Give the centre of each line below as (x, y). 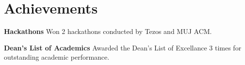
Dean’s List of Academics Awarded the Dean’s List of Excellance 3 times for (123, 47)
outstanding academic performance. (57, 57)
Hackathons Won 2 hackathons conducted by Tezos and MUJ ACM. (108, 31)
